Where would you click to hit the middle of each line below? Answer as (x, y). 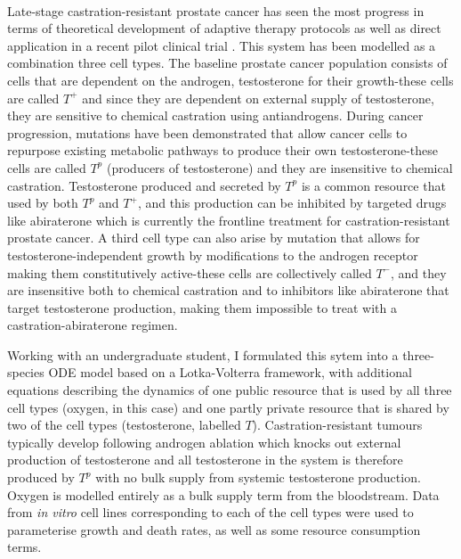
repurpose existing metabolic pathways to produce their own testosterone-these (223, 150)
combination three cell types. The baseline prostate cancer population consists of (227, 63)
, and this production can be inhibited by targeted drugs (292, 203)
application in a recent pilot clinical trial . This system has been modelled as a (222, 45)
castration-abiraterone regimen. (93, 325)
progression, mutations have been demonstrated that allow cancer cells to (207, 132)
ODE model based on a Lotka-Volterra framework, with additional (230, 372)
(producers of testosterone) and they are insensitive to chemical (279, 167)
